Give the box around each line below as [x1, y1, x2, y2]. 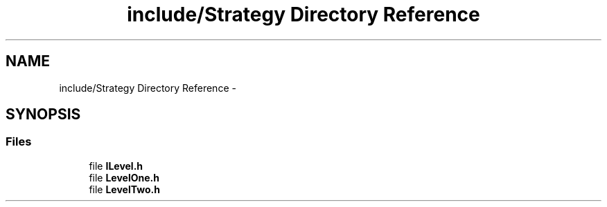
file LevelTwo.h [89, 183, 160, 195]
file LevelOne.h [89, 171, 159, 184]
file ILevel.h [89, 159, 143, 172]
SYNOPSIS [6, 106, 81, 124]
